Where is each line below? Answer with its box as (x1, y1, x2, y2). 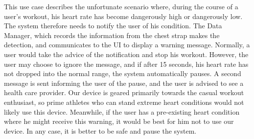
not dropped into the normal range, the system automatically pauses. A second (4, 68, 241, 79)
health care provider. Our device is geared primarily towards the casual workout (4, 87, 244, 98)
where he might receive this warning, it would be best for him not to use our (4, 116, 234, 126)
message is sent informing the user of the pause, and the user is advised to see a (4, 78, 244, 88)
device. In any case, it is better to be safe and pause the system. (4, 125, 197, 136)
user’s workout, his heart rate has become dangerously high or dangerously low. (4, 11, 243, 21)
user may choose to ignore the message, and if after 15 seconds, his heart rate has (4, 59, 249, 69)
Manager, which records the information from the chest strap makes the (4, 30, 220, 40)
